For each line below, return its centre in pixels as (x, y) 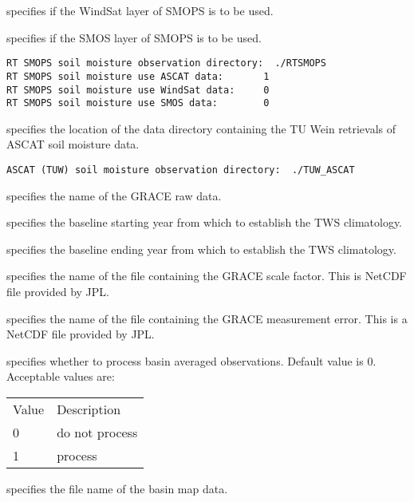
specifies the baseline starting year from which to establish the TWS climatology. (205, 222)
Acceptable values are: (61, 376)
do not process (97, 432)
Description (89, 409)
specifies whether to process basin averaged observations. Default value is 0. (191, 360)
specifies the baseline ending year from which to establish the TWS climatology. (201, 249)
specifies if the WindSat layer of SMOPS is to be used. (140, 10)
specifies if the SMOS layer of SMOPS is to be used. (134, 37)
